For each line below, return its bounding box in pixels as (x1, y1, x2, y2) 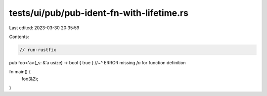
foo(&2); (21, 76, 39, 82)
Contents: (9, 34, 29, 40)
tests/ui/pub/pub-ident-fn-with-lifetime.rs (9, 7, 189, 18)
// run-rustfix (19, 47, 56, 52)
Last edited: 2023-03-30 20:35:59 (9, 25, 80, 31)
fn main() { (9, 69, 31, 75)
